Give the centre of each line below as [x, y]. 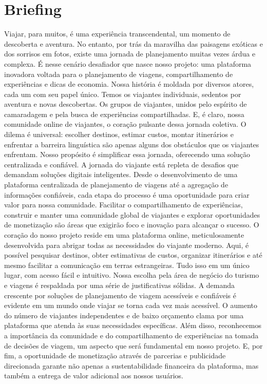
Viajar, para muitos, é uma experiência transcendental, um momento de [117, 34]
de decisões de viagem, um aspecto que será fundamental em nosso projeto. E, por [133, 345]
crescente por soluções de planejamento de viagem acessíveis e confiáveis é [120, 295]
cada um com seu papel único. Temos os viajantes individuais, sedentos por [123, 94]
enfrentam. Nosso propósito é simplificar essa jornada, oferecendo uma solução [127, 154]
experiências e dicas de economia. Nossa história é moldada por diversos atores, [129, 84]
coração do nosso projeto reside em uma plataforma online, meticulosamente [124, 235]
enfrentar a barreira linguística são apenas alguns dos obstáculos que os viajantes [132, 144]
